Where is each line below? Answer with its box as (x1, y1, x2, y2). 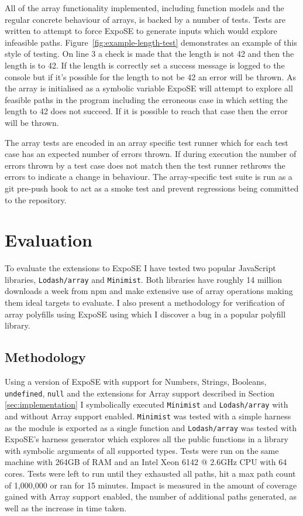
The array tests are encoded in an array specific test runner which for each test (5, 136, 288, 148)
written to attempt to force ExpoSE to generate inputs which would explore (5, 25, 277, 37)
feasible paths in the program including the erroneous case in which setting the (5, 93, 288, 105)
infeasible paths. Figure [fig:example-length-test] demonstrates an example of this (5, 36, 297, 48)
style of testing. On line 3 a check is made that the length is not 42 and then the (5, 47, 294, 60)
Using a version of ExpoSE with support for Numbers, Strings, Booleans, (5, 375, 267, 388)
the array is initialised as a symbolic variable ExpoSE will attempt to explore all (5, 82, 293, 94)
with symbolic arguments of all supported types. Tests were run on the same (5, 444, 279, 456)
